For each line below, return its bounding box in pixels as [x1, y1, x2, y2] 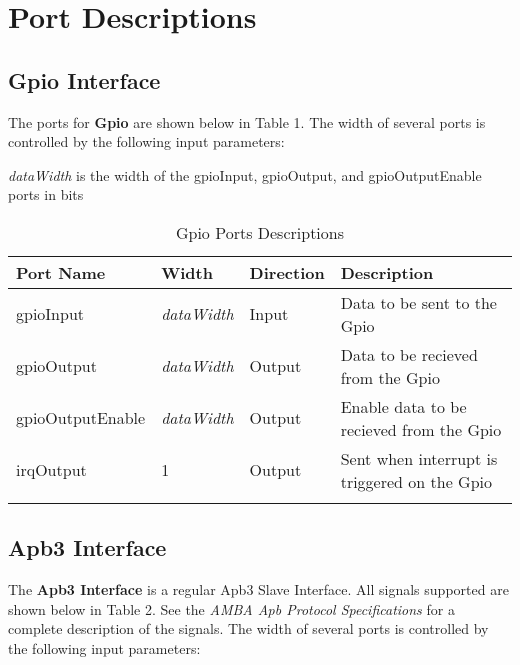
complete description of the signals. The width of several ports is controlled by [8, 618, 489, 639]
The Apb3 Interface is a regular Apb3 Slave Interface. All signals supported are [8, 579, 509, 600]
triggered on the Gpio [340, 469, 493, 493]
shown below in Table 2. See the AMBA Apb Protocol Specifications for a [8, 598, 455, 619]
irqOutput [16, 458, 87, 482]
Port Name [16, 260, 106, 284]
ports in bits [8, 184, 84, 205]
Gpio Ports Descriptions [175, 220, 345, 244]
